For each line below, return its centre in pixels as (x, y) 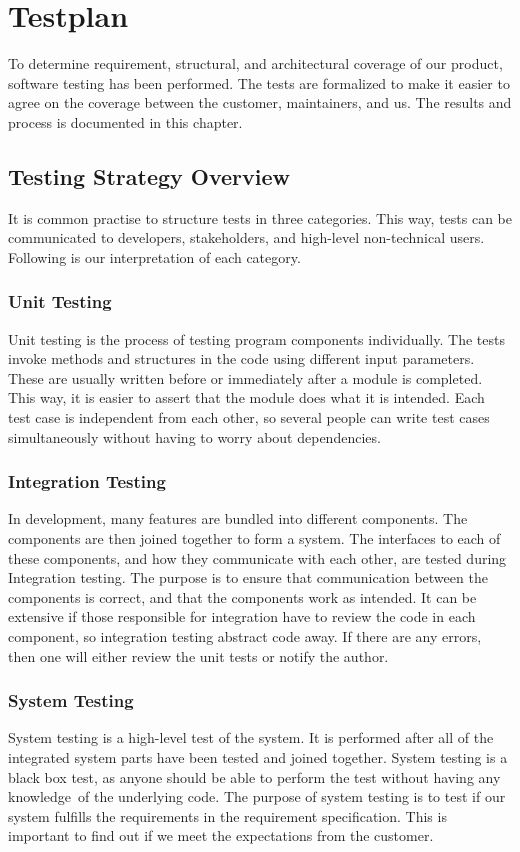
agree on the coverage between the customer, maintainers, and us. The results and (260, 102)
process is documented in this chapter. (125, 121)
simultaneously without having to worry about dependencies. (194, 436)
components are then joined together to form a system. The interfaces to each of (254, 538)
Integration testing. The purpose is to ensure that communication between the (248, 577)
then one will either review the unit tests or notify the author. (198, 655)
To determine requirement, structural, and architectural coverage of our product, (255, 63)
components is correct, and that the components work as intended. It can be (242, 596)
